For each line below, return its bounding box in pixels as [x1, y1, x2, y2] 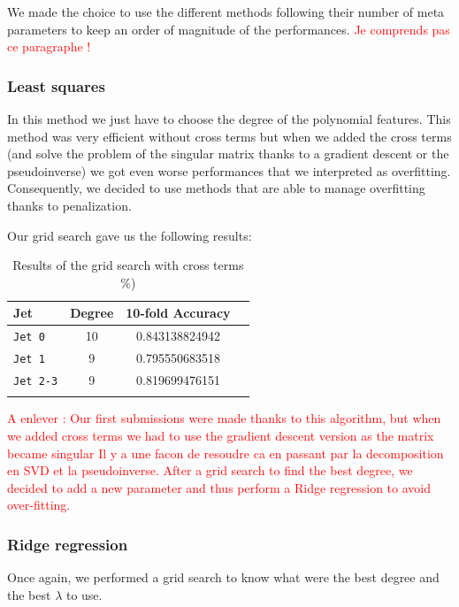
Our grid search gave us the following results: [7, 226, 252, 244]
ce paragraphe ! [7, 37, 91, 56]
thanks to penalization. [7, 196, 132, 214]
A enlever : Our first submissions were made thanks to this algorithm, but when [7, 409, 441, 427]
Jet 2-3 [13, 375, 58, 388]
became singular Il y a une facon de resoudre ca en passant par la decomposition [7, 443, 444, 462]
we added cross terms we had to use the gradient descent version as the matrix [7, 426, 434, 444]
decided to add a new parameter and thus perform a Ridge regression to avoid [7, 478, 431, 496]
